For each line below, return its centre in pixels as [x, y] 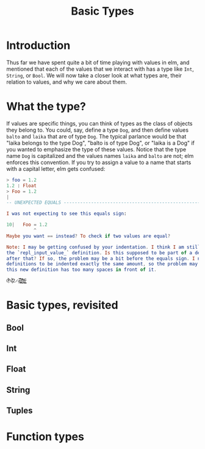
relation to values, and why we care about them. [67, 82]
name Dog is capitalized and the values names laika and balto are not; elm [100, 156]
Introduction [38, 45]
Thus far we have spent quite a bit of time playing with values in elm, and [98, 62]
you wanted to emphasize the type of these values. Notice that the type [96, 149]
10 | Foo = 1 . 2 [27, 225]
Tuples [20, 411]
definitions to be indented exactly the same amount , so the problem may [102, 264]
